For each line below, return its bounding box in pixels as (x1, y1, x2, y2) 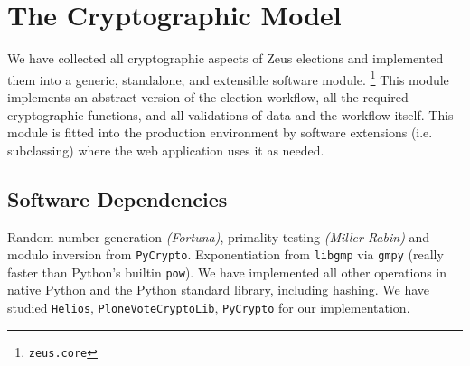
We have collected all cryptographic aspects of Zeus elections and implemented (7, 49, 444, 68)
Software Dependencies (7, 184, 228, 212)
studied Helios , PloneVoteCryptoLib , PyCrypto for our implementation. (7, 298, 410, 317)
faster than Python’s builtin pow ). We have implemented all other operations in (7, 262, 447, 281)
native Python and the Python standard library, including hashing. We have (7, 280, 430, 299)
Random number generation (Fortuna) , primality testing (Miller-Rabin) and (7, 227, 430, 246)
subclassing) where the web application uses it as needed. (7, 140, 324, 159)
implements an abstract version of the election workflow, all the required (7, 87, 409, 106)
